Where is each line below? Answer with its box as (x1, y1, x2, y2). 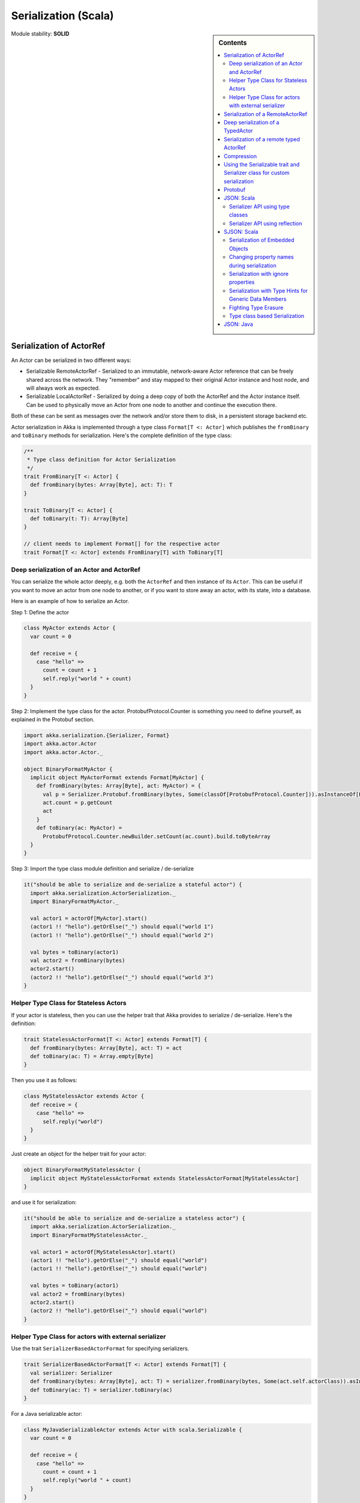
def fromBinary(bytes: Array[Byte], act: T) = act (30, 1044, 182, 1051)
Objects (229, 245, 248, 252)
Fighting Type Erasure (229, 304, 284, 311)
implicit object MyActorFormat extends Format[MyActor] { (30, 774, 205, 781)
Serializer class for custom (224, 169, 290, 177)
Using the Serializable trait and (224, 161, 300, 168)
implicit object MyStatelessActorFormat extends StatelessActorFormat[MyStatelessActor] (30, 1175, 299, 1181)
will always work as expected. (26, 384, 100, 391)
